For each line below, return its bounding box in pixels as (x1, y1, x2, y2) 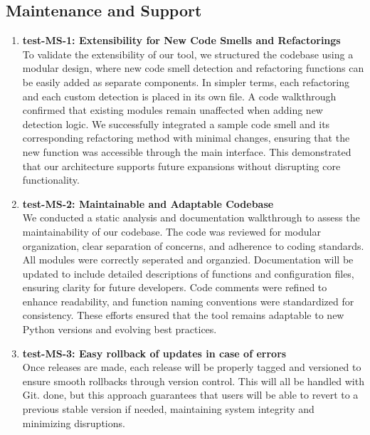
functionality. (22, 172, 80, 187)
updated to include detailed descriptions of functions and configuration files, (22, 266, 354, 281)
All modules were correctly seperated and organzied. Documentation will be (22, 252, 354, 267)
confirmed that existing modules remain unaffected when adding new (22, 103, 323, 117)
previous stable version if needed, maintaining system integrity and (22, 402, 314, 416)
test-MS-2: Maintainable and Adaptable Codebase (22, 196, 274, 211)
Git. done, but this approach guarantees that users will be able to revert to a (22, 387, 359, 402)
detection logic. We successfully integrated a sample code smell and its (22, 116, 330, 131)
